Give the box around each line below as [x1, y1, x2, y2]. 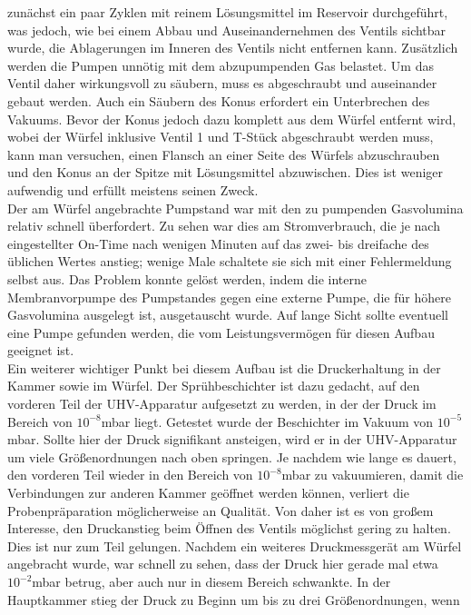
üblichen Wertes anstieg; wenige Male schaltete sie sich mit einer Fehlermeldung [7, 252, 452, 271]
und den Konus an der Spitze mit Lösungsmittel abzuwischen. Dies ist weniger [7, 163, 444, 182]
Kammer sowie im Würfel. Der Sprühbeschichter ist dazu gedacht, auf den [7, 376, 420, 395]
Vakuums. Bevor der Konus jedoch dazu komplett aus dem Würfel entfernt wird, [7, 109, 456, 128]
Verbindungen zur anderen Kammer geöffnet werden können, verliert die [7, 483, 409, 502]
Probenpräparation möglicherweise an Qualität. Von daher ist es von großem [7, 501, 434, 520]
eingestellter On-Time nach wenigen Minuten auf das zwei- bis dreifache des [7, 233, 429, 253]
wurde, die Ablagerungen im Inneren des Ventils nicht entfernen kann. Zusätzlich [7, 38, 458, 57]
